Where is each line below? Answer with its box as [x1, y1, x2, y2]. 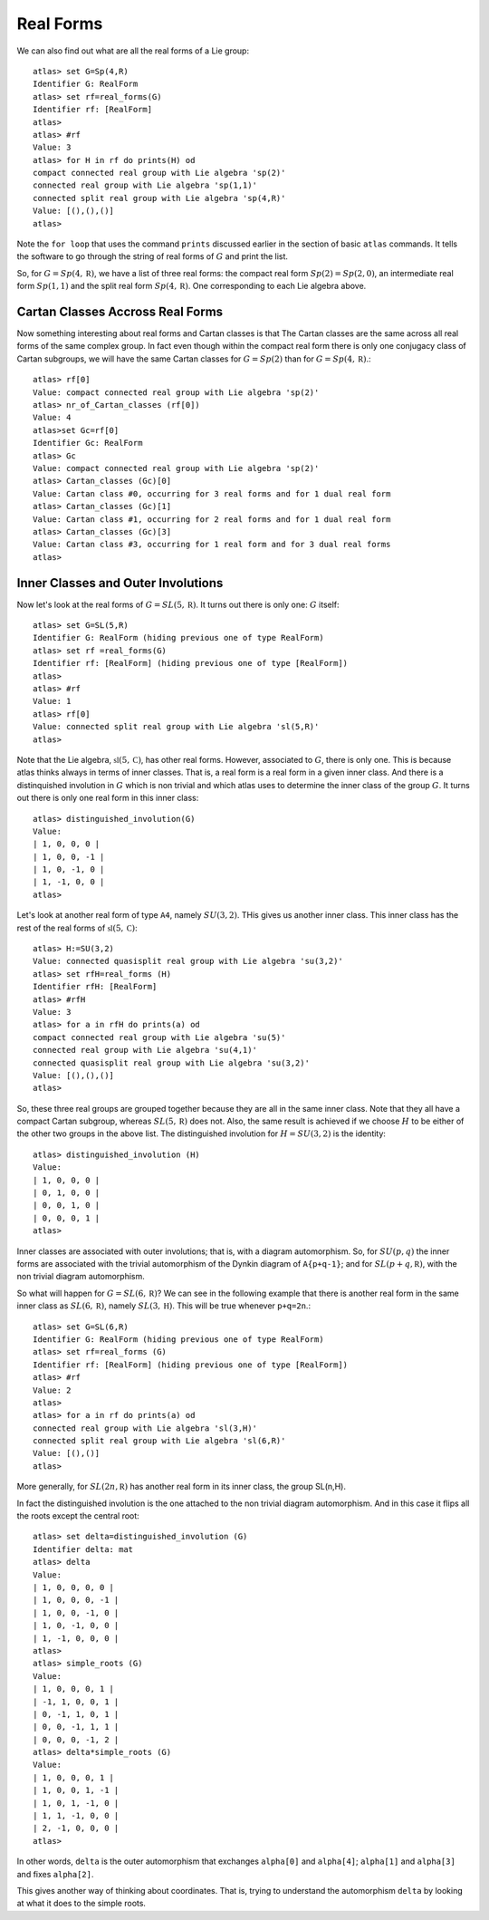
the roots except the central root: [16, 1510, 139, 1521]
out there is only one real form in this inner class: [16, 793, 199, 804]
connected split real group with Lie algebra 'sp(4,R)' [33, 193, 286, 203]
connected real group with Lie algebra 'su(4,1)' [33, 1045, 258, 1056]
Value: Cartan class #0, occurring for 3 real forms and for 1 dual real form [33, 488, 391, 498]
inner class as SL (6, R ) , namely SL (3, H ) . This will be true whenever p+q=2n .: [16, 1300, 312, 1311]
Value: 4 [33, 412, 72, 423]
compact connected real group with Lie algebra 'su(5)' [33, 1032, 286, 1042]
